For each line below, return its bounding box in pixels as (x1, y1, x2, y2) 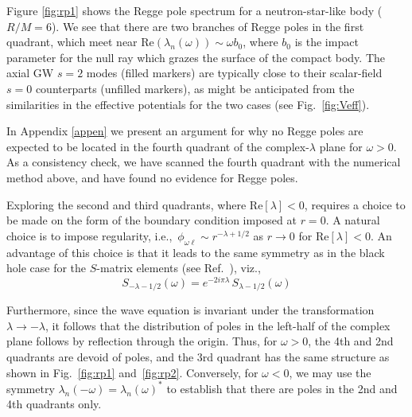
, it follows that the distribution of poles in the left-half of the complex (45, 317, 391, 333)
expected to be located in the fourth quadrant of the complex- (6, 138, 309, 154)
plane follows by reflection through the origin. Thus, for (6, 333, 278, 349)
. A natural (325, 212, 380, 228)
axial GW (6, 64, 54, 81)
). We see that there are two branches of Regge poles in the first (51, 18, 364, 34)
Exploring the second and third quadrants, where (6, 196, 247, 212)
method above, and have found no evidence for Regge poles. (6, 169, 298, 185)
